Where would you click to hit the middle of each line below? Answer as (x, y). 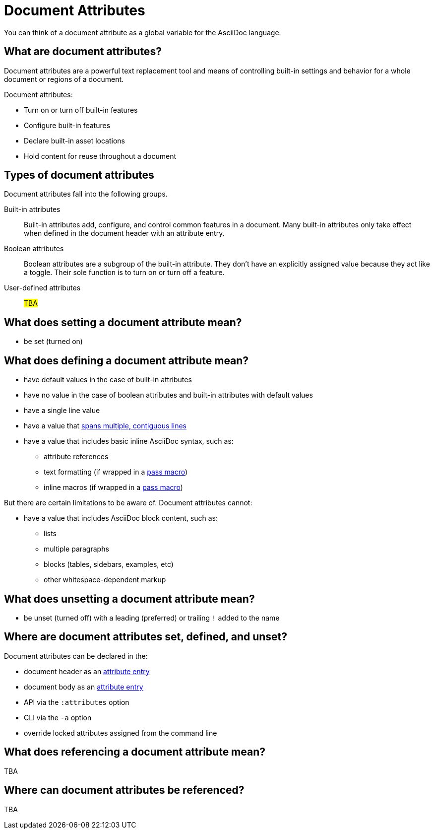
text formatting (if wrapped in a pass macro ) (116, 472)
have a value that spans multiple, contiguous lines (105, 426)
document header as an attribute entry (87, 671)
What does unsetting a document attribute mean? (129, 599)
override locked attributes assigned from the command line (121, 733)
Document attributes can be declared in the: (76, 656)
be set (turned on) (53, 342)
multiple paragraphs (76, 549)
